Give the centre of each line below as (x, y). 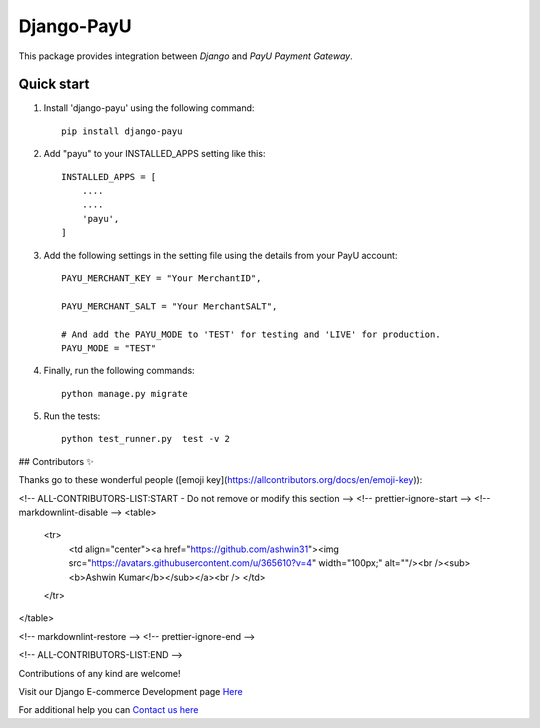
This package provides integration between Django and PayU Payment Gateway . (186, 56)
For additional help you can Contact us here (108, 710)
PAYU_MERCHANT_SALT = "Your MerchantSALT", (169, 306)
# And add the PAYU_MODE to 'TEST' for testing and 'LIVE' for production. (251, 334)
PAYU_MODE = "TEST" (109, 348)
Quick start (54, 84)
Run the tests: (72, 416)
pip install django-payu (122, 131)
